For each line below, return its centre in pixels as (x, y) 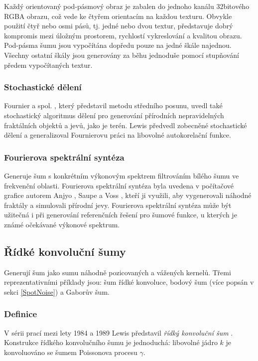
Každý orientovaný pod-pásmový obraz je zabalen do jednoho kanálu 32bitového (127, 6)
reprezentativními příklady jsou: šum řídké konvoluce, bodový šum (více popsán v (129, 282)
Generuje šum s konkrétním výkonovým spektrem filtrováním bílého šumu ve (122, 175)
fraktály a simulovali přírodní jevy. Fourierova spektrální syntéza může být (118, 205)
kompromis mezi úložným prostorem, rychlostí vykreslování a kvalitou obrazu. (123, 35)
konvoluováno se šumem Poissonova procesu (71, 352)
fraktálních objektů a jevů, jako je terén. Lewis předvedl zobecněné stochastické (126, 125)
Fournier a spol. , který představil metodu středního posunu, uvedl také (113, 105)
